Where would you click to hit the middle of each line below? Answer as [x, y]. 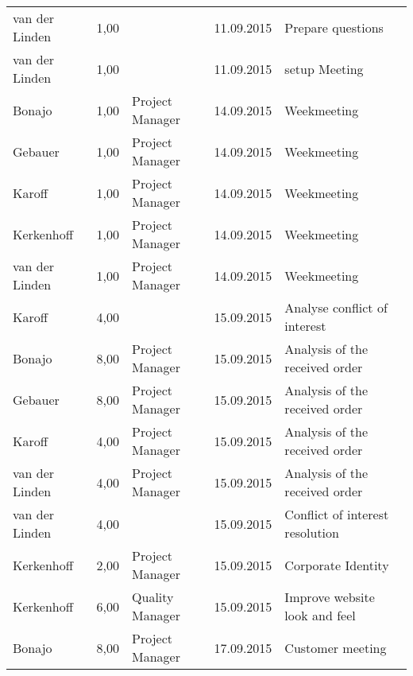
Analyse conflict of [336, 307]
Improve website [330, 597]
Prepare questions [334, 27]
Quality [153, 597]
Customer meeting [336, 647]
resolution [312, 532]
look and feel [320, 615]
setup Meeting [324, 68]
